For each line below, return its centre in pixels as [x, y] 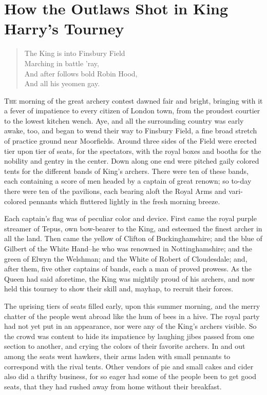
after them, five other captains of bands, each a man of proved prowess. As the [128, 269]
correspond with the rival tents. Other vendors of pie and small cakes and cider [129, 366]
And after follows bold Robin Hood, [81, 73]
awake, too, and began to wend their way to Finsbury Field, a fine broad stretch [131, 131]
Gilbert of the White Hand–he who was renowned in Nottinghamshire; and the [128, 248]
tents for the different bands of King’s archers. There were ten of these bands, [126, 171]
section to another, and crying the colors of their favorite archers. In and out [125, 346]
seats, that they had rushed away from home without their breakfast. [113, 386]
